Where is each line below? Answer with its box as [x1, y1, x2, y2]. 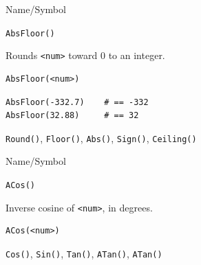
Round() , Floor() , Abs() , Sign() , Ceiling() [6, 130, 197, 145]
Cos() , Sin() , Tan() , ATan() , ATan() [6, 246, 162, 260]
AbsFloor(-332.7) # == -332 [6, 97, 149, 107]
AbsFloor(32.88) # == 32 [6, 111, 139, 121]
